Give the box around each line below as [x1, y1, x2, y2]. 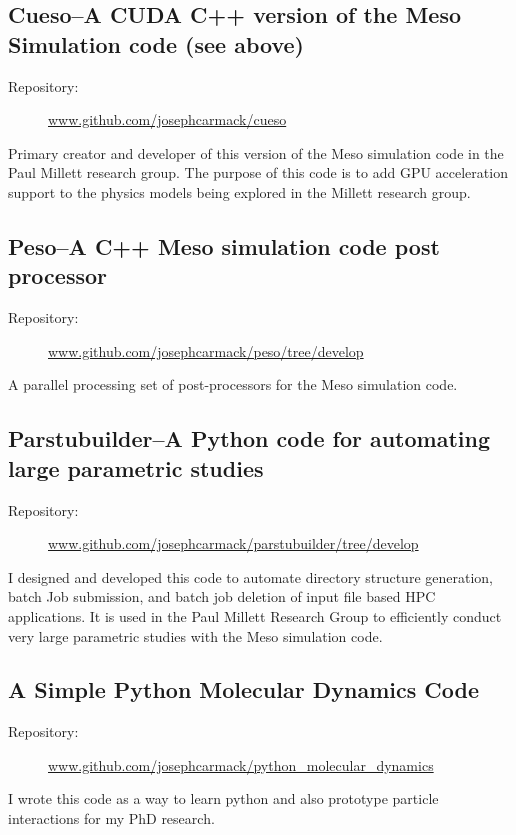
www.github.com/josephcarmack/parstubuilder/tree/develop [48, 533, 419, 554]
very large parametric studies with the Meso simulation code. [8, 625, 383, 646]
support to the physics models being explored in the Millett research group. [8, 181, 471, 202]
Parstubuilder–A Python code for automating [8, 423, 491, 454]
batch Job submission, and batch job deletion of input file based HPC [8, 586, 436, 607]
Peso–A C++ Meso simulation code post [8, 230, 440, 261]
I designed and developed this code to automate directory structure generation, [8, 566, 493, 587]
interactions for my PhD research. [8, 808, 215, 829]
